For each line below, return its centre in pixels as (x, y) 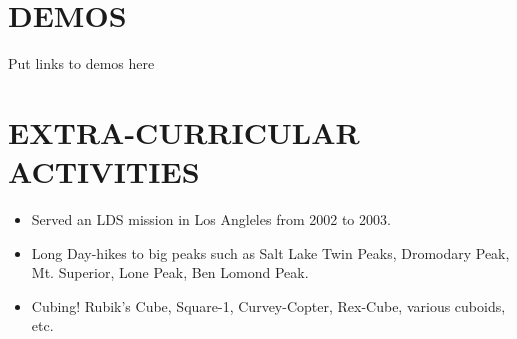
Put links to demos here (81, 63)
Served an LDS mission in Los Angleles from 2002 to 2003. (211, 219)
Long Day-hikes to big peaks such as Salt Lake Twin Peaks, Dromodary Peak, (270, 252)
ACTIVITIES (104, 171)
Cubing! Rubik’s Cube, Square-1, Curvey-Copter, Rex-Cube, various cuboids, (268, 305)
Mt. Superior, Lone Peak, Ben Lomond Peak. (170, 272)
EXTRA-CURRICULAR (184, 131)
